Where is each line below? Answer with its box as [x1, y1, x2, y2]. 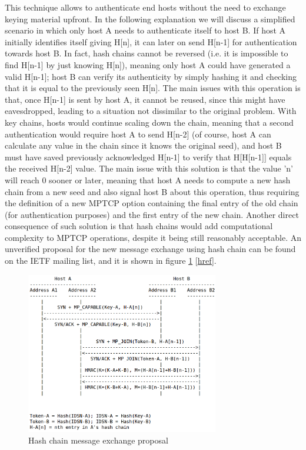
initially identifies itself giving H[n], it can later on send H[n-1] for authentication [5, 35, 297, 48]
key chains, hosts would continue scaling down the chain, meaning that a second [5, 116, 294, 128]
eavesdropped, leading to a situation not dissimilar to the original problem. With [5, 105, 297, 117]
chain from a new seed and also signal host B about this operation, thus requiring [5, 185, 300, 197]
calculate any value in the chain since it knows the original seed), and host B [5, 139, 282, 152]
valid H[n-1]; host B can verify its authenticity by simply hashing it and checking [5, 70, 297, 82]
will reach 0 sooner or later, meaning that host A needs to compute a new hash [5, 173, 291, 186]
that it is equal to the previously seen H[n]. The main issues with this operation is [5, 82, 301, 94]
